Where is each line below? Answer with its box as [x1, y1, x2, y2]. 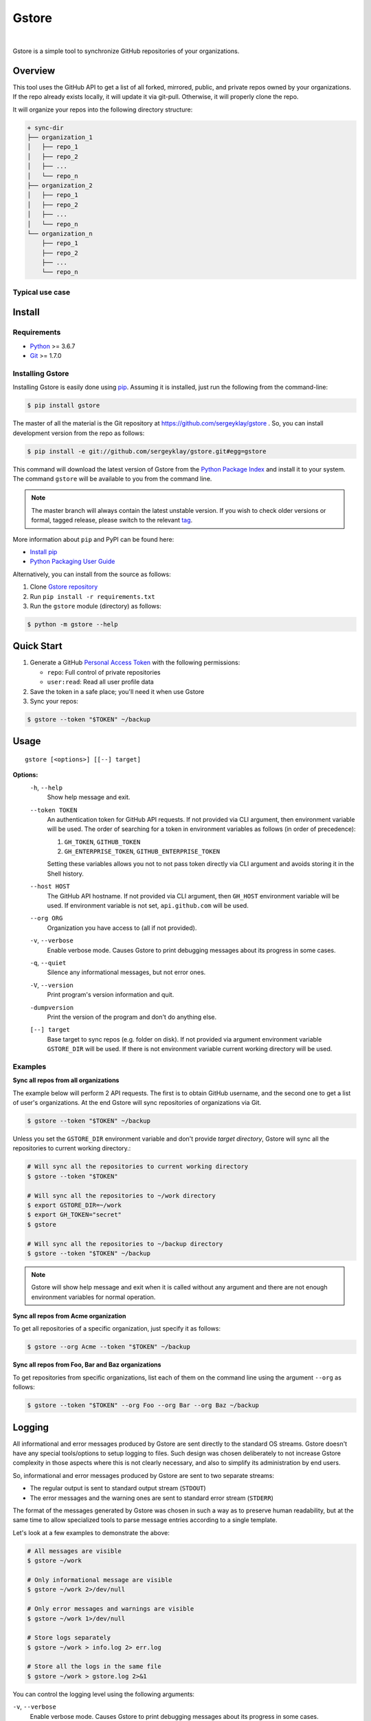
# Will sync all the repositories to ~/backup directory [27, 1240, 223, 1247]
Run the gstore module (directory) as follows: [30, 602, 161, 610]
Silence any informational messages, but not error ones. [47, 968, 206, 977]
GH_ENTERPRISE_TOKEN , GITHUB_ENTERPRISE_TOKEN [64, 847, 221, 856]
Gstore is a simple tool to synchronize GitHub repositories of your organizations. [12, 47, 240, 55]
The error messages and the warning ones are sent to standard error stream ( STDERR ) [30, 1494, 274, 1502]
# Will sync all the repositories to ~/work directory [27, 1192, 216, 1199]
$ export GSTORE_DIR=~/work [27, 1201, 122, 1209]
